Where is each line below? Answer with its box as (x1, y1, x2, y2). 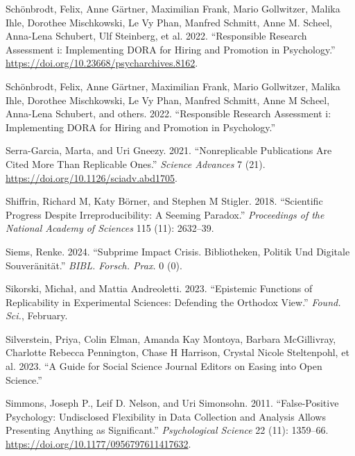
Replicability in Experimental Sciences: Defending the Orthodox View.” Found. (6, 294, 341, 309)
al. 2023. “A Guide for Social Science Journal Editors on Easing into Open (6, 359, 322, 373)
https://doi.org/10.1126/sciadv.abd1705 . (6, 170, 177, 185)
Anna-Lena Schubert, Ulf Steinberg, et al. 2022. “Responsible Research (6, 28, 307, 43)
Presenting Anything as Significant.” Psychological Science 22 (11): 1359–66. (6, 423, 329, 437)
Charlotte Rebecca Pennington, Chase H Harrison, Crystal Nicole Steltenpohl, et (6, 345, 349, 360)
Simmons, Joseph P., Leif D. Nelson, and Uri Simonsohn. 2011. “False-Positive (6, 396, 339, 410)
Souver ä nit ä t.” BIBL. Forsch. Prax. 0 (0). (6, 257, 182, 272)
